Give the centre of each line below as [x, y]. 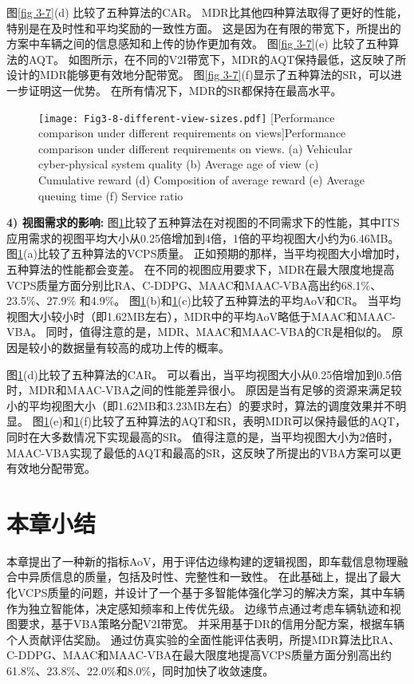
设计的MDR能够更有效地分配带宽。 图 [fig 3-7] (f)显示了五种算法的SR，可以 [199, 75]
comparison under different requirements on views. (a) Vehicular [195, 148]
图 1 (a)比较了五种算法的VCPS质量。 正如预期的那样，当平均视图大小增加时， [207, 253]
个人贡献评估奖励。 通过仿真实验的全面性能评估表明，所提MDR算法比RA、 [203, 639]
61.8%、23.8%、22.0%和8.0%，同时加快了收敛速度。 [140, 670]
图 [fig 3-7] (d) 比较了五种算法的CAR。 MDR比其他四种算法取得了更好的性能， [207, 12]
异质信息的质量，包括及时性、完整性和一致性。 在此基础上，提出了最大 [215, 577]
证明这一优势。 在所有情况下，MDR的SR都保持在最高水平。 [185, 90]
